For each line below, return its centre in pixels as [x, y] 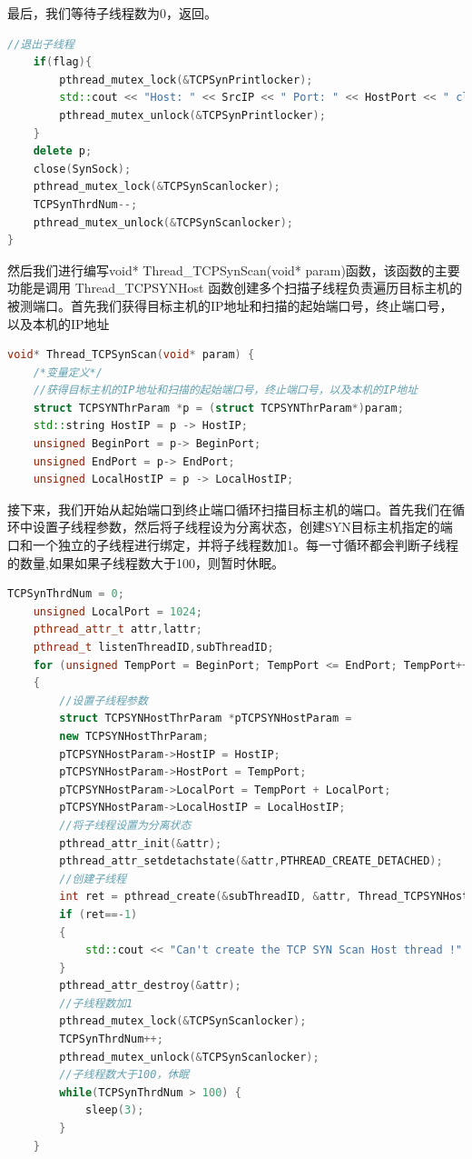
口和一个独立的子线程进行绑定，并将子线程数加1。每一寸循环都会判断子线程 [233, 545]
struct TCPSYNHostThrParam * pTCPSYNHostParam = [206, 719]
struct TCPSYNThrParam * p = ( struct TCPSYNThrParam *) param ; [218, 408]
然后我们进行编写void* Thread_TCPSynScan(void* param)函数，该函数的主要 [234, 270]
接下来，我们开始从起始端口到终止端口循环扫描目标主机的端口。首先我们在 [230, 509]
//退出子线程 [41, 44]
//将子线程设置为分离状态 [125, 825]
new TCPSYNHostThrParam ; [134, 736]
